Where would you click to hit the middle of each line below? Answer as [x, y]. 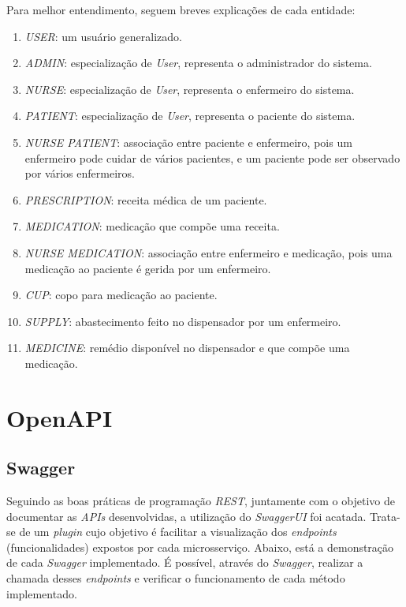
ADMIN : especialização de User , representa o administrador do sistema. [198, 63]
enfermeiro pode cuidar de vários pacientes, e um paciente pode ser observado [212, 157]
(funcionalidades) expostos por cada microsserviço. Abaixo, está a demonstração [200, 547]
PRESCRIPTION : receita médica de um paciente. [146, 199]
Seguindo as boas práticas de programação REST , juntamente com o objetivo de [201, 501]
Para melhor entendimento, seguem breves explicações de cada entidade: [181, 9]
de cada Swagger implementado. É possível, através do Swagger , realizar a [185, 562]
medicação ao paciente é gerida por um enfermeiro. [148, 268]
